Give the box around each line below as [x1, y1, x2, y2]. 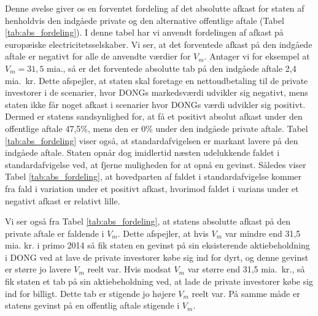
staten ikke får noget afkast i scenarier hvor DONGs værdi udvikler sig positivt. [5, 98, 306, 110]
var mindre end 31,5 [225, 226, 301, 239]
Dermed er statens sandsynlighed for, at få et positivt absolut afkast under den [5, 110, 303, 123]
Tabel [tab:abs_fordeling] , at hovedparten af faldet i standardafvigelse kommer [5, 170, 302, 183]
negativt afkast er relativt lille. [5, 194, 120, 207]
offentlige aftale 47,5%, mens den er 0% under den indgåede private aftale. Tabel [5, 121, 308, 134]
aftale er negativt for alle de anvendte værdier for [5, 50, 191, 63]
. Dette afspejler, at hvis [117, 226, 209, 239]
